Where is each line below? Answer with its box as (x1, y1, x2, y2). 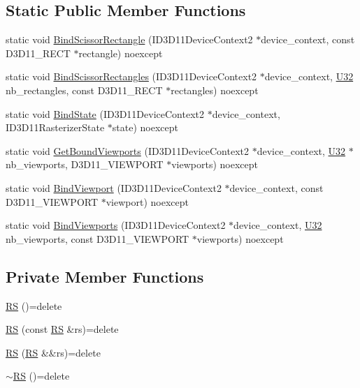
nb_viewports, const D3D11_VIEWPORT (6, 231, 189, 246)
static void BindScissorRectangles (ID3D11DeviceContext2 (6, 69, 257, 84)
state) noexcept (112, 120, 178, 135)
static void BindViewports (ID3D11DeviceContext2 (6, 218, 226, 232)
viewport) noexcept (106, 194, 189, 209)
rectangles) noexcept (171, 82, 259, 97)
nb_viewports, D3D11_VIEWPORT (6, 157, 164, 172)
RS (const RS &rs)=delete (6, 322, 119, 336)
